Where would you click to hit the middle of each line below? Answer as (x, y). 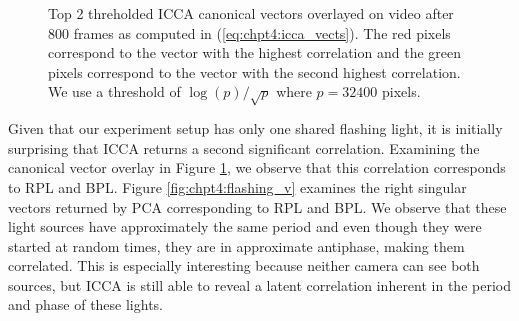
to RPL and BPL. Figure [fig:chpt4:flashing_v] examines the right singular (237, 186)
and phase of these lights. (86, 304)
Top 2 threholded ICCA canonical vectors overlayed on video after (251, 13)
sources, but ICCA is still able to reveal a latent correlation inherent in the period (259, 284)
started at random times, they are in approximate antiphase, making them (236, 245)
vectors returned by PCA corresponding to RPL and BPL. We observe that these (257, 206)
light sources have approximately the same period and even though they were (245, 226)
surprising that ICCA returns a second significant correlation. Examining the (244, 147)
